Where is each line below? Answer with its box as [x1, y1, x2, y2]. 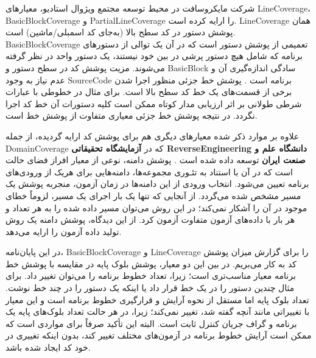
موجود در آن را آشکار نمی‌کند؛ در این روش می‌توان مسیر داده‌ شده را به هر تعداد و [5, 201, 307, 214]
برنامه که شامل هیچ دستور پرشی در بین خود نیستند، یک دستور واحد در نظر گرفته [5, 49, 303, 62]
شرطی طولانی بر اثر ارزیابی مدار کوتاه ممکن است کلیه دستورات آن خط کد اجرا [5, 97, 302, 110]
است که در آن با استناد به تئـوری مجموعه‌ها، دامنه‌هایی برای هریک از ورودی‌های [5, 165, 293, 178]
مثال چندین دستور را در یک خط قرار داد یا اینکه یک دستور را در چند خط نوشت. [5, 281, 295, 294]
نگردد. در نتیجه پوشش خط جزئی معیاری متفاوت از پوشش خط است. [5, 109, 258, 122]
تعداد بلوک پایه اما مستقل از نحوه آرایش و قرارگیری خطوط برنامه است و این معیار [5, 293, 309, 306]
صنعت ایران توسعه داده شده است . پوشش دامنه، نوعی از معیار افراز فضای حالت [5, 153, 306, 166]
